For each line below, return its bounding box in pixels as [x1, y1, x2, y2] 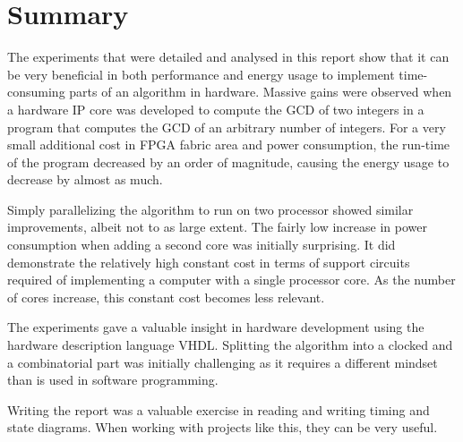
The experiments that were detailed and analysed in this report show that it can [7, 47, 450, 66]
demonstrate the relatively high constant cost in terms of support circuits [7, 252, 410, 271]
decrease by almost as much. [7, 170, 163, 189]
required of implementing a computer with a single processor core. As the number [7, 270, 456, 289]
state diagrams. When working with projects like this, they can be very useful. [7, 418, 438, 437]
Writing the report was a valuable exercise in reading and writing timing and [7, 400, 430, 419]
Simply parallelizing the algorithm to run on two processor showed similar [7, 200, 414, 218]
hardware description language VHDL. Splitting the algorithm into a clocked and [7, 336, 453, 354]
